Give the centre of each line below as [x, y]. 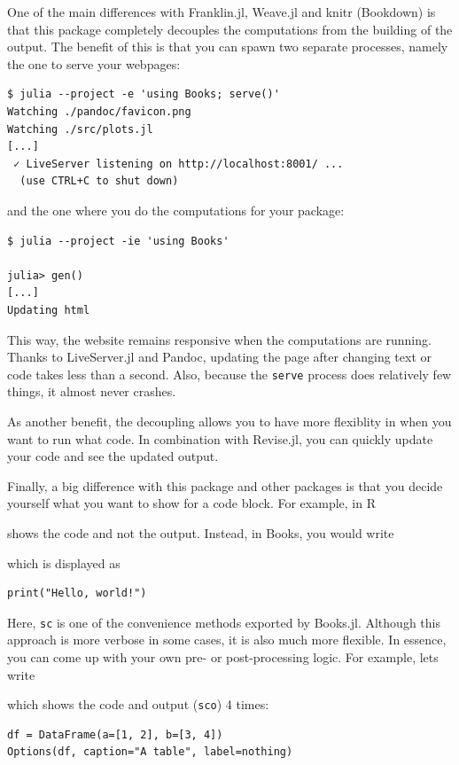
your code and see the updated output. [113, 456]
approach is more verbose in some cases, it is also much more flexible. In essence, [227, 640]
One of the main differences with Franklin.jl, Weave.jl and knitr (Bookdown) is [222, 12]
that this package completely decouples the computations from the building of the [230, 29]
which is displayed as [64, 562]
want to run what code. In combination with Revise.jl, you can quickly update [220, 438]
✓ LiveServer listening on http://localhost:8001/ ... [179, 164]
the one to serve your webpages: [94, 63]
